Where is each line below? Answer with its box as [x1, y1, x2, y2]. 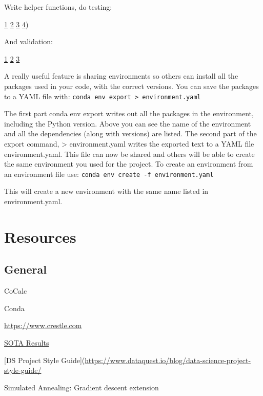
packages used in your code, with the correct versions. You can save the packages [4, 80, 259, 91]
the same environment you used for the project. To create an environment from [4, 158, 253, 169]
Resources [4, 226, 76, 247]
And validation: [4, 36, 53, 47]
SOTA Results [4, 337, 49, 348]
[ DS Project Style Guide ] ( [4, 354, 85, 365]
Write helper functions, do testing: [4, 2, 112, 12]
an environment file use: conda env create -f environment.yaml [4, 168, 214, 179]
